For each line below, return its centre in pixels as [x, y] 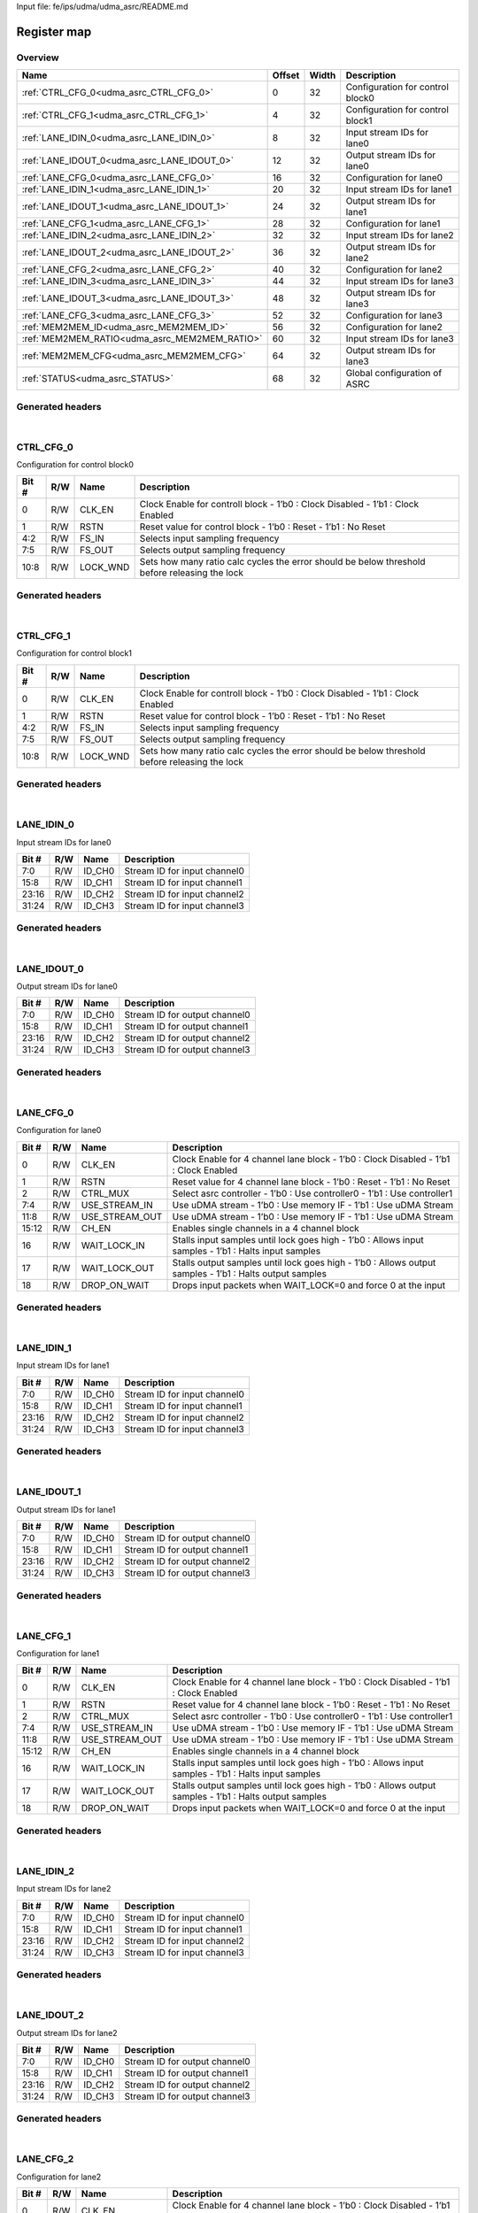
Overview [38, 58]
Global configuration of [394, 374]
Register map [54, 31]
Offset [286, 75]
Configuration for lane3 [394, 316]
